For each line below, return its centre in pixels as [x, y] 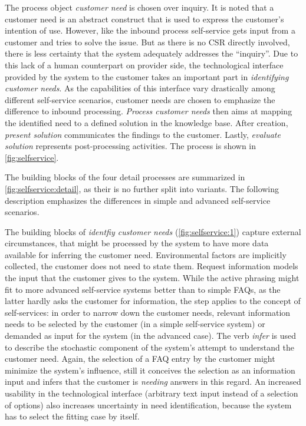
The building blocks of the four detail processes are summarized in [125, 177]
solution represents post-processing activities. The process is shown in [131, 146]
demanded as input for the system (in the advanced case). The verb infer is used [151, 336]
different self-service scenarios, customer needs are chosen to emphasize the [140, 99]
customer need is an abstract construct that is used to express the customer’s [144, 19]
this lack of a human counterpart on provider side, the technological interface [144, 65]
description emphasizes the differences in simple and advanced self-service [138, 200]
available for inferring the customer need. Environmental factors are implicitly [146, 254]
